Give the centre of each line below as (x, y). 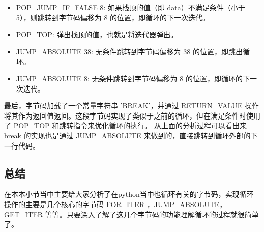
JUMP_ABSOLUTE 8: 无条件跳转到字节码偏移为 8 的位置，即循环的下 (133, 78)
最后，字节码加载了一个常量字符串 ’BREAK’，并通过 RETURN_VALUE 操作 (131, 106)
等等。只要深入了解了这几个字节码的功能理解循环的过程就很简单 (152, 214)
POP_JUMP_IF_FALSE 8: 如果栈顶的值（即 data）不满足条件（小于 (130, 7)
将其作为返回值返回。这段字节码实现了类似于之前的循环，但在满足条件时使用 (132, 115)
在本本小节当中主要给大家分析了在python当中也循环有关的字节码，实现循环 (129, 194)
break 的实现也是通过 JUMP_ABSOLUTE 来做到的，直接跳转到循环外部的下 (131, 135)
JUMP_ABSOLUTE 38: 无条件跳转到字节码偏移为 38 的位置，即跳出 (129, 51)
